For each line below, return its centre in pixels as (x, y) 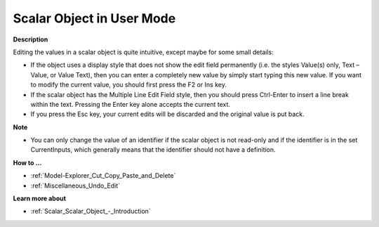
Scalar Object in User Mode (94, 18)
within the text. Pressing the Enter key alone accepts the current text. (131, 104)
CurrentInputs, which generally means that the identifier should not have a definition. (153, 150)
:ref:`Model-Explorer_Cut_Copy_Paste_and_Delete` (103, 176)
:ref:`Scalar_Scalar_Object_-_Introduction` (91, 212)
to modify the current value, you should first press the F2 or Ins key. (129, 85)
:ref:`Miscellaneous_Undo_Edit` (75, 186)
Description (31, 39)
